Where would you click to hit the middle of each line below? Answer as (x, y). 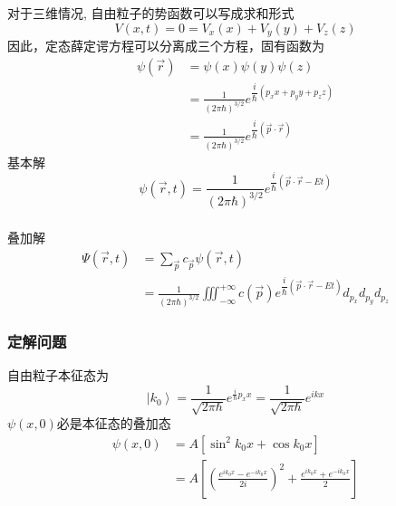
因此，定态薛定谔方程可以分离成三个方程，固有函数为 (166, 45)
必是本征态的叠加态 (114, 423)
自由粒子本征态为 (58, 375)
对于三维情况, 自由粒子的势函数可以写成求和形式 (151, 12)
